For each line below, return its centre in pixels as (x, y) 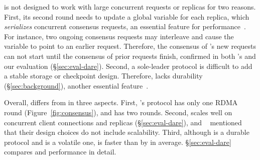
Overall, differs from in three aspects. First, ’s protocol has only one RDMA (121, 102)
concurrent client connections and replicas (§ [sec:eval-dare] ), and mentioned (123, 122)
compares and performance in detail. (60, 152)
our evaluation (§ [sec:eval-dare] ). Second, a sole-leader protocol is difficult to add (128, 66)
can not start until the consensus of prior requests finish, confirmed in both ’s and (130, 56)
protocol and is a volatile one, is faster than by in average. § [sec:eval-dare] (118, 142)
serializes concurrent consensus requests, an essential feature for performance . (125, 26)
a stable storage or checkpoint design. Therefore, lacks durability (103, 76)
